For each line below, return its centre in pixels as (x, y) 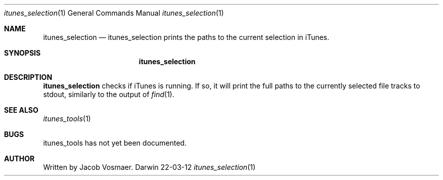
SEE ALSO (21, 110)
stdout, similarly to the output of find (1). (109, 94)
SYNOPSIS (23, 53)
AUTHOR (19, 159)
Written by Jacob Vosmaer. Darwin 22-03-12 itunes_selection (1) (149, 167)
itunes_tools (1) (67, 119)
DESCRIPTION (28, 77)
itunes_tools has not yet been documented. (115, 143)
